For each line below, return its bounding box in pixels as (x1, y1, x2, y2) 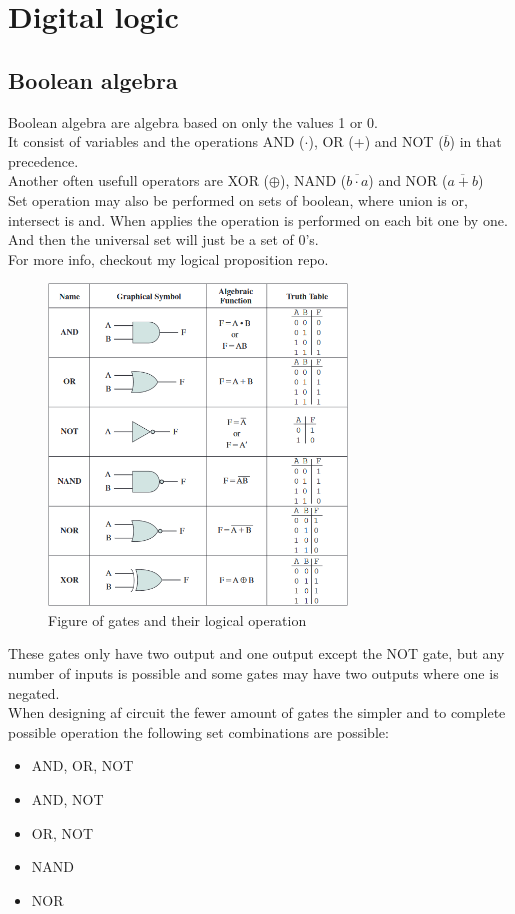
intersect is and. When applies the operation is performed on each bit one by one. (8, 209, 508, 230)
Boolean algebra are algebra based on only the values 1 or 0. (8, 111, 378, 132)
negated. (8, 682, 60, 703)
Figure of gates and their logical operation (48, 609, 307, 630)
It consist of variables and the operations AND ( (8, 131, 305, 152)
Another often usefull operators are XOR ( (8, 170, 270, 191)
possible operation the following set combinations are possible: (8, 721, 389, 742)
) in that (449, 131, 502, 152)
